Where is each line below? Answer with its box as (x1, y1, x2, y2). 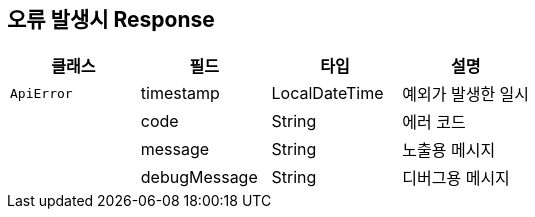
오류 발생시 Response (7, 7, 215, 32)
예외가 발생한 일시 (402, 84, 530, 105)
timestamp (140, 83, 220, 104)
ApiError (10, 85, 73, 101)
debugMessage (140, 167, 258, 188)
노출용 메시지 (402, 140, 496, 161)
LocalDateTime (271, 83, 384, 104)
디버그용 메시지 (402, 168, 510, 189)
